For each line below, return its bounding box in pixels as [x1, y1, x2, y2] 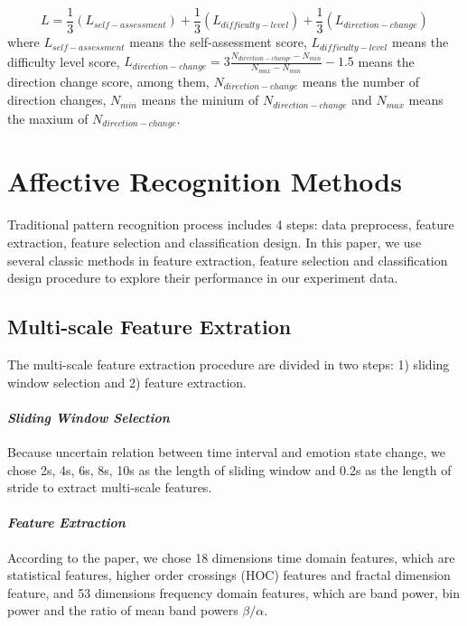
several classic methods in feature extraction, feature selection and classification [7, 250, 448, 269]
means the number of [302, 71, 419, 90]
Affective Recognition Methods [7, 163, 402, 200]
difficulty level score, [7, 51, 120, 70]
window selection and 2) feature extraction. [7, 372, 247, 391]
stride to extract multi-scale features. [7, 478, 212, 497]
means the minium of [141, 90, 259, 109]
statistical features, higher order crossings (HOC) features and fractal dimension [7, 565, 451, 584]
